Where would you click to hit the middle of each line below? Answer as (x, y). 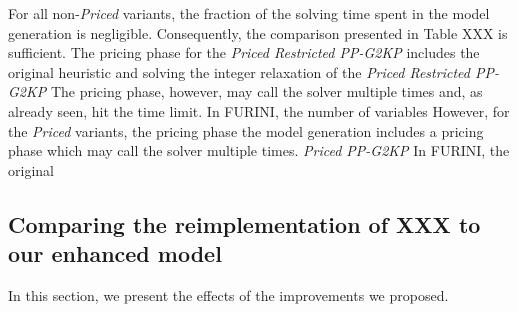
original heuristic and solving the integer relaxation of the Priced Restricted (239, 71)
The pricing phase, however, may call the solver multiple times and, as (266, 91)
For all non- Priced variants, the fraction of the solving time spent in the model (249, 13)
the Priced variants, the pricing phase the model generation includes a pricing (246, 130)
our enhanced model (115, 253)
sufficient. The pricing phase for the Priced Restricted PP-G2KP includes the (244, 52)
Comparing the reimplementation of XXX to (244, 223)
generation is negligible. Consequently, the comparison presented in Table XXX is (258, 32)
